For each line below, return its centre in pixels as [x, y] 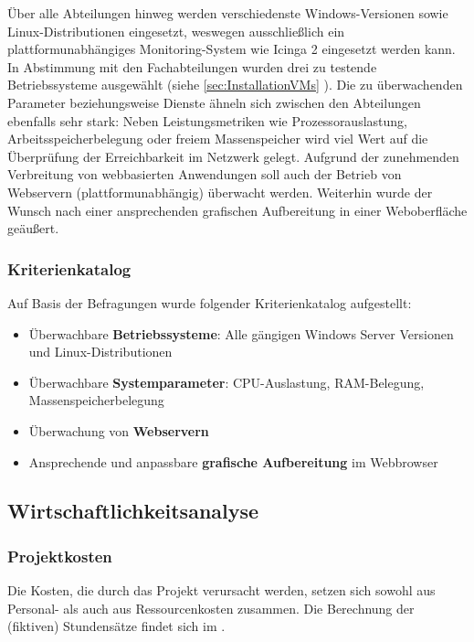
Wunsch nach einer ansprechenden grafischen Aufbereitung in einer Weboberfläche [237, 210]
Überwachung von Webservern [119, 430]
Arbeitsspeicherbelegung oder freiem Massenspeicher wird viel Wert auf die [218, 139]
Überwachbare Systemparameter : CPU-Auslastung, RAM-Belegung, [226, 382]
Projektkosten [60, 556]
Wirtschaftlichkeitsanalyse [133, 511]
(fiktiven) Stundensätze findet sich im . [116, 626]
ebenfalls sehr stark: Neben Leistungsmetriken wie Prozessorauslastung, [207, 120]
